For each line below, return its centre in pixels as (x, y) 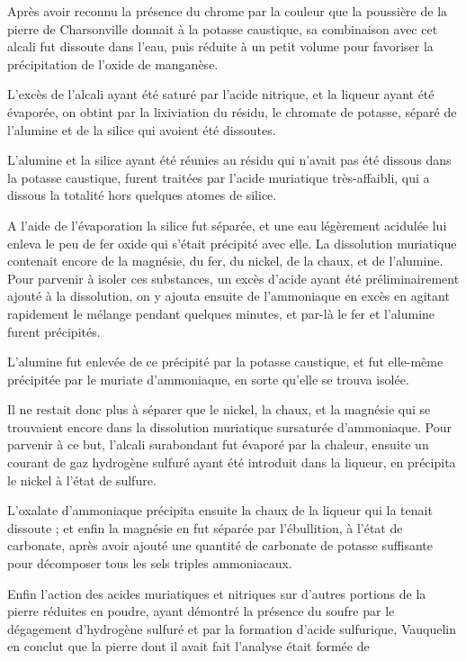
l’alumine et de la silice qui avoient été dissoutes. (142, 129)
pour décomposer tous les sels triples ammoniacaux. (150, 563)
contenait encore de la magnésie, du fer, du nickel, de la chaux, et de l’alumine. (225, 261)
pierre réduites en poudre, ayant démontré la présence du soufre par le (201, 611)
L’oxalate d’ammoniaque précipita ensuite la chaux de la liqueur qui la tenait (220, 510)
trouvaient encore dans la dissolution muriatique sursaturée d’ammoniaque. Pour (229, 426)
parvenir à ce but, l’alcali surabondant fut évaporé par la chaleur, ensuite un (218, 444)
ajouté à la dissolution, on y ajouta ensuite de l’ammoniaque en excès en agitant (229, 296)
